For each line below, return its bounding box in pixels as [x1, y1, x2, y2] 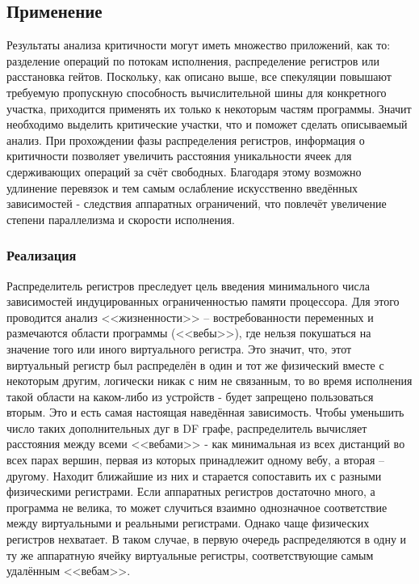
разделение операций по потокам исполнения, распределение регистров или [6, 52, 379, 69]
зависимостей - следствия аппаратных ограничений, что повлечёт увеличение [6, 195, 387, 212]
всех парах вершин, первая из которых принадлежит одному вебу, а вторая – [6, 451, 384, 468]
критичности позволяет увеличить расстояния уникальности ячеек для [6, 147, 352, 164]
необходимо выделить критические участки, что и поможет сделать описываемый [6, 116, 408, 133]
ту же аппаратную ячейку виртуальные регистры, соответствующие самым [6, 546, 374, 563]
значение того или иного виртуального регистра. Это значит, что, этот [6, 340, 352, 357]
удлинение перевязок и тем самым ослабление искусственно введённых [6, 179, 358, 196]
